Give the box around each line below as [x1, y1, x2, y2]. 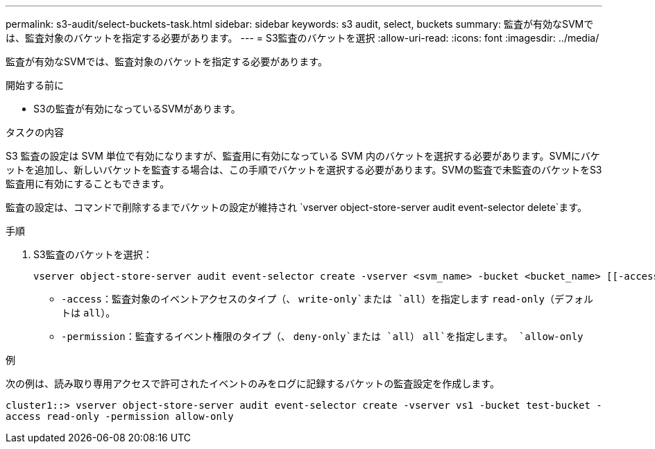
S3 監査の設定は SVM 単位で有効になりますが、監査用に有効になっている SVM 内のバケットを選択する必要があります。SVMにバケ [6, 150, 600, 162]
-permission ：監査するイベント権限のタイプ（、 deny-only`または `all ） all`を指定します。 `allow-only [61, 330, 584, 342]
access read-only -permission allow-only [6, 411, 234, 422]
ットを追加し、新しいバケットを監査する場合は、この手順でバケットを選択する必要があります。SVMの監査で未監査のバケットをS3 [6, 164, 602, 176]
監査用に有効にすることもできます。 [6, 178, 170, 189]
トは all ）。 [61, 307, 116, 319]
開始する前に [6, 79, 64, 91]
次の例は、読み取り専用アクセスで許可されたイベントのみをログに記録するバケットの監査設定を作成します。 [6, 378, 500, 389]
